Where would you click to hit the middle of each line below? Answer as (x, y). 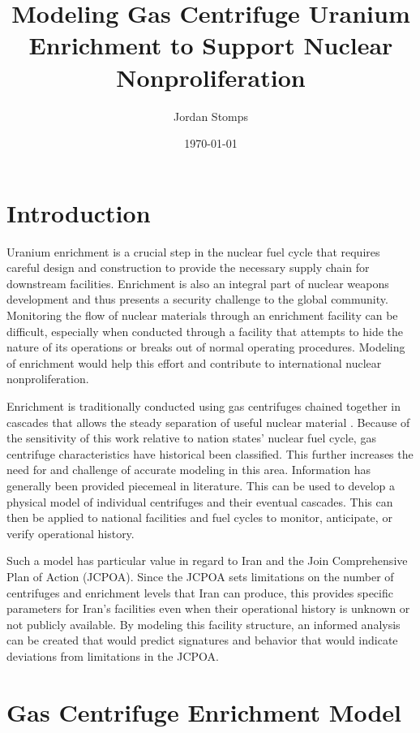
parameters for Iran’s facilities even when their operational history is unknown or (208, 608)
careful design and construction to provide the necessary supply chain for (188, 267)
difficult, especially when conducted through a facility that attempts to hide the (205, 331)
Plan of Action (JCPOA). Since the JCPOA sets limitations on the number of (200, 576)
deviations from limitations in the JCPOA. (113, 655)
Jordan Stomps (211, 116)
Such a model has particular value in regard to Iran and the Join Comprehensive (207, 561)
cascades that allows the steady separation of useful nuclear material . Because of (208, 422)
